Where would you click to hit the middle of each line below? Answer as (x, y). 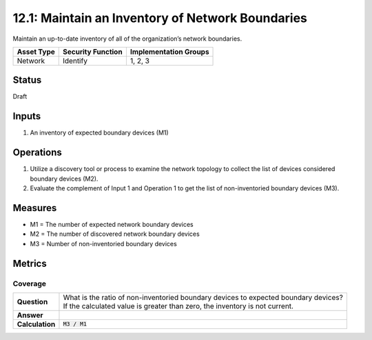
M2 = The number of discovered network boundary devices (115, 234)
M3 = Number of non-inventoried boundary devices (103, 243)
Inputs (27, 116)
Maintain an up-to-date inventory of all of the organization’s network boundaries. (127, 39)
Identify (75, 61)
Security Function (93, 52)
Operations (37, 153)
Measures (35, 208)
